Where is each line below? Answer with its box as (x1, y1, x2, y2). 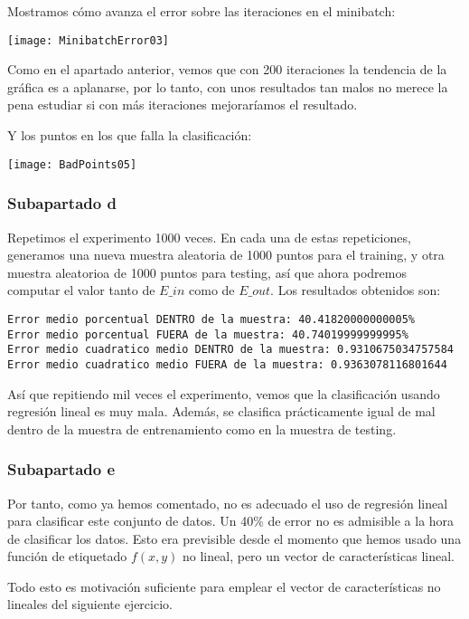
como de (189, 281, 235, 300)
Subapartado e (7, 458, 116, 481)
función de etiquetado (7, 547, 127, 566)
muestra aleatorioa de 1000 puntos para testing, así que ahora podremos (7, 262, 407, 281)
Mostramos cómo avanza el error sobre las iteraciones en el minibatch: (7, 2, 396, 20)
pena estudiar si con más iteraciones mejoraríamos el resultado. (7, 95, 358, 114)
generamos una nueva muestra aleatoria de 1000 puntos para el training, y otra (7, 245, 445, 264)
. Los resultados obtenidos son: (270, 281, 441, 300)
